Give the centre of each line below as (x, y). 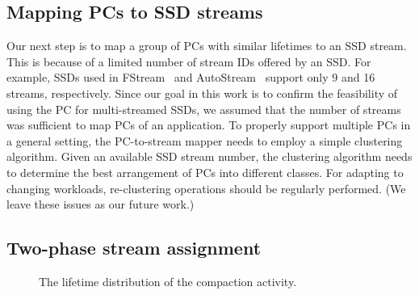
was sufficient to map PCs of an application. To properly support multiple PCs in (209, 125)
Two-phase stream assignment (134, 248)
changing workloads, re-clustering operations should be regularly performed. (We (206, 188)
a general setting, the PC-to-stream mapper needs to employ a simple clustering (205, 140)
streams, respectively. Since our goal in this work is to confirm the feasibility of (202, 93)
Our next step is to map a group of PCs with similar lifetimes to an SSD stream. (207, 46)
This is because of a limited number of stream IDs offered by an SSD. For (189, 61)
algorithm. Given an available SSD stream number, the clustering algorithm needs (209, 156)
